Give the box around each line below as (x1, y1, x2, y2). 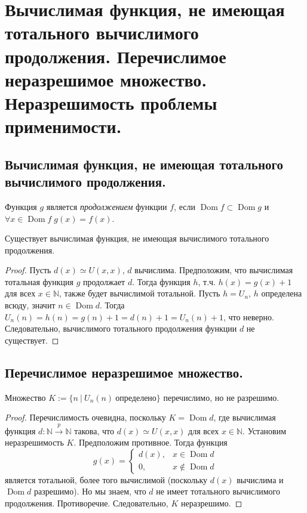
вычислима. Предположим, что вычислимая (134, 264, 293, 276)
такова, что (74, 424, 115, 437)
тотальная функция (5, 275, 73, 288)
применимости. (5, 114, 122, 138)
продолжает (83, 275, 125, 288)
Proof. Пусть (5, 264, 51, 276)
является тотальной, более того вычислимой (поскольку (5, 473, 208, 486)
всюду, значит (5, 299, 56, 311)
